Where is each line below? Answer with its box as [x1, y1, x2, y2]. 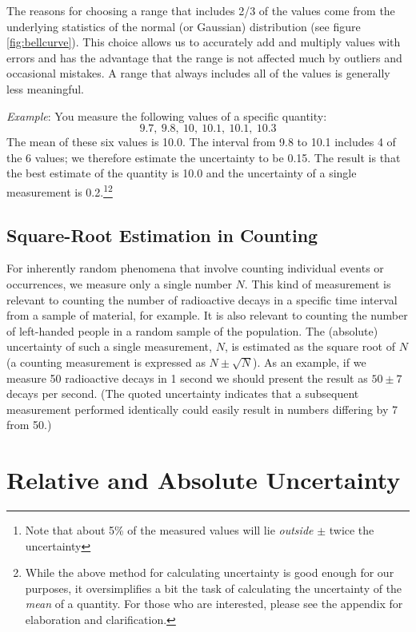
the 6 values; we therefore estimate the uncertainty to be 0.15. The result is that [6, 149, 401, 165]
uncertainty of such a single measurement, [6, 338, 212, 355]
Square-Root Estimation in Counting [6, 222, 318, 247]
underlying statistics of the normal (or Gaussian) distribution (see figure [6, 18, 361, 34]
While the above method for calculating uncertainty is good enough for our [25, 564, 394, 581]
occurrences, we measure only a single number [6, 275, 232, 292]
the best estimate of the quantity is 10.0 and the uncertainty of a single [6, 165, 357, 181]
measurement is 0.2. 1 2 [6, 181, 113, 200]
